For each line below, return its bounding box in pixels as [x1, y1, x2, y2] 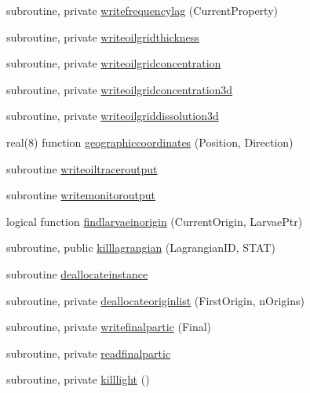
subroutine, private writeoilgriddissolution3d [6, 107, 219, 124]
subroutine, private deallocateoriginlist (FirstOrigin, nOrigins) [6, 292, 305, 308]
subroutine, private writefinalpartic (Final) [6, 318, 212, 335]
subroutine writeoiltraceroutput [6, 160, 158, 176]
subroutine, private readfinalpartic [6, 344, 171, 361]
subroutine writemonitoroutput [6, 187, 156, 203]
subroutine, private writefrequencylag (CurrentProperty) [6, 2, 278, 18]
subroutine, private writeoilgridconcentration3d [6, 81, 233, 97]
